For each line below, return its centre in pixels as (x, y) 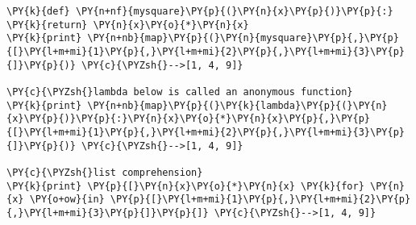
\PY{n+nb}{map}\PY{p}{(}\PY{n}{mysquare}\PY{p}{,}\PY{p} (243, 38)
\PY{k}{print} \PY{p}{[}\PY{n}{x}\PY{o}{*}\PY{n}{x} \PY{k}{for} (185, 186)
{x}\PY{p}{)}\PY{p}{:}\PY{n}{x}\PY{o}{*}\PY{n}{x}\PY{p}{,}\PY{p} (189, 119)
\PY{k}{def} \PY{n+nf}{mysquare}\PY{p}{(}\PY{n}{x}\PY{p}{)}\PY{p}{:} (200, 11)
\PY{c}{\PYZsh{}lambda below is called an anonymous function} (180, 92)
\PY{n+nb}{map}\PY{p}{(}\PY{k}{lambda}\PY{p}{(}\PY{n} (237, 105)
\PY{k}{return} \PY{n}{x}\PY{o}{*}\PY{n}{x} (128, 25)
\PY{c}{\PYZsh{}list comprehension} (105, 172)
